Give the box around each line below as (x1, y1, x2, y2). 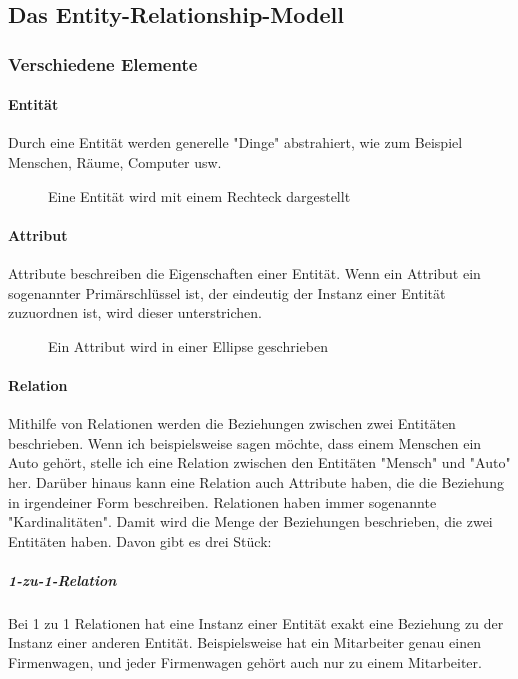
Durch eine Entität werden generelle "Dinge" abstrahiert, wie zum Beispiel (8, 132, 463, 153)
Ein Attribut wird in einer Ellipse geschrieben (48, 335, 328, 356)
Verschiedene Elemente (8, 51, 198, 76)
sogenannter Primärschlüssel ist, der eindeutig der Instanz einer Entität (8, 282, 446, 303)
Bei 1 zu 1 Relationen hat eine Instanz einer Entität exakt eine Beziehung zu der (8, 612, 504, 633)
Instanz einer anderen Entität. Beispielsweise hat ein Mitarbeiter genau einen (8, 632, 481, 653)
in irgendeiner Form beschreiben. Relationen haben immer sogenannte (8, 491, 437, 512)
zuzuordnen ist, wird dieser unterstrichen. (8, 302, 263, 323)
